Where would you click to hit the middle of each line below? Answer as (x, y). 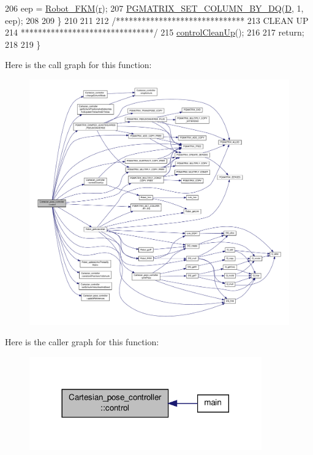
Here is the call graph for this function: (78, 65)
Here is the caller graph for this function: (82, 342)
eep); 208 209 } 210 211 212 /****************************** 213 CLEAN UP (157, 20)
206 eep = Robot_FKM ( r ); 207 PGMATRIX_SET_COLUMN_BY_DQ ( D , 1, (154, 8)
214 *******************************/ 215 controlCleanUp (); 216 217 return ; (155, 32)
